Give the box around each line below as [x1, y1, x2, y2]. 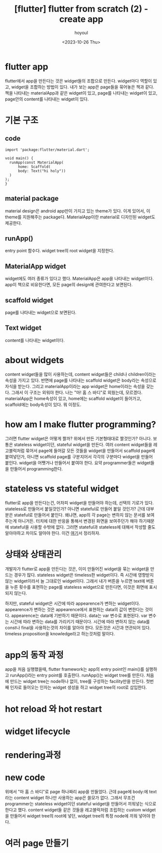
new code [5, 772, 45, 783]
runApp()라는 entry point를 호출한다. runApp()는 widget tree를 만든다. [10, 673, 145, 678]
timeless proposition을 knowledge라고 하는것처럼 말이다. [5, 630, 115, 636]
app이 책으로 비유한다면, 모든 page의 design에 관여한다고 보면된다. [5, 282, 133, 288]
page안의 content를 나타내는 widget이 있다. [5, 96, 89, 102]
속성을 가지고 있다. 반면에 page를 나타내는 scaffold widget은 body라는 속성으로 [5, 377, 157, 383]
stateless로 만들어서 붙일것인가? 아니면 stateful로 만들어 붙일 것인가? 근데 [5, 506, 146, 512]
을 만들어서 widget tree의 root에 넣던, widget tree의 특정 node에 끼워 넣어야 [5, 813, 151, 819]
